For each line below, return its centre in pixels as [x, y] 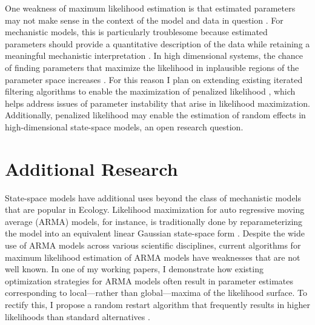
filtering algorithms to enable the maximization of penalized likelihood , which [150, 91]
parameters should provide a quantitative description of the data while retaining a [157, 43]
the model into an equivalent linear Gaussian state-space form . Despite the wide [155, 233]
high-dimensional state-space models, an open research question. [124, 126]
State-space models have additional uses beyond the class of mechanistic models [153, 197]
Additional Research [91, 168]
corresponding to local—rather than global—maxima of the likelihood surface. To [156, 293]
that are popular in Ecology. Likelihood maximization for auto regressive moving [155, 209]
